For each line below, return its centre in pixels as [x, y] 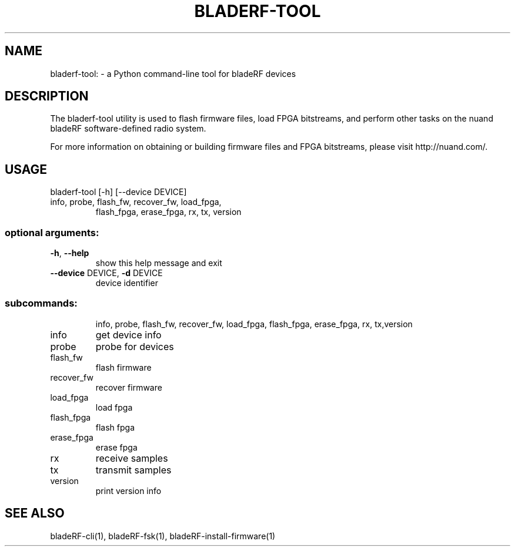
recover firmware [129, 387]
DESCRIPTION [47, 96]
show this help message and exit [159, 263]
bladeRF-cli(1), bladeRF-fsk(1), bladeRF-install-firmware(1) [163, 536]
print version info [128, 490]
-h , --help [70, 253]
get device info [128, 335]
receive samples [132, 458]
